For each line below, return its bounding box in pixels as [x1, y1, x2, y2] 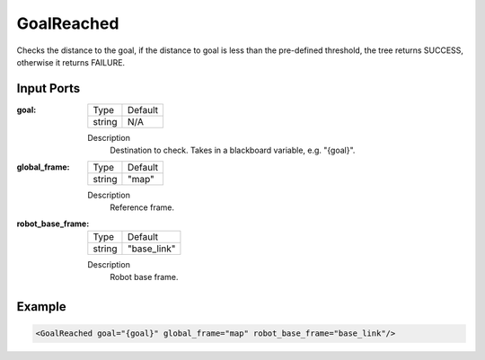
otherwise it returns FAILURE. [16, 57, 126, 67]
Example [16, 299, 66, 314]
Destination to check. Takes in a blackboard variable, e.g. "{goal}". [110, 145, 356, 156]
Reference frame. [110, 202, 175, 213]
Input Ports [16, 81, 81, 96]
